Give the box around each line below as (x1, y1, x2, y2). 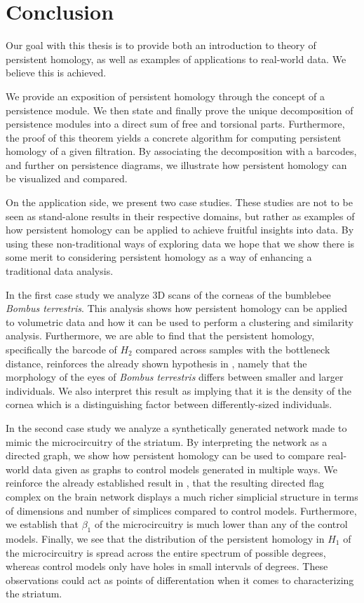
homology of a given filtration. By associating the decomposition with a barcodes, (6, 144, 357, 158)
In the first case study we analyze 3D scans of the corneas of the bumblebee (6, 287, 331, 301)
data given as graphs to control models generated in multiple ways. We (32, 461, 337, 476)
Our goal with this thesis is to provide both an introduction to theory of (6, 38, 316, 53)
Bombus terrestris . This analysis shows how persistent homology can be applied (6, 301, 348, 316)
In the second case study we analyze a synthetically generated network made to (6, 420, 347, 435)
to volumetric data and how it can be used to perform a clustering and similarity (6, 314, 353, 329)
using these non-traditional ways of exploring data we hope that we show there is (6, 236, 355, 250)
